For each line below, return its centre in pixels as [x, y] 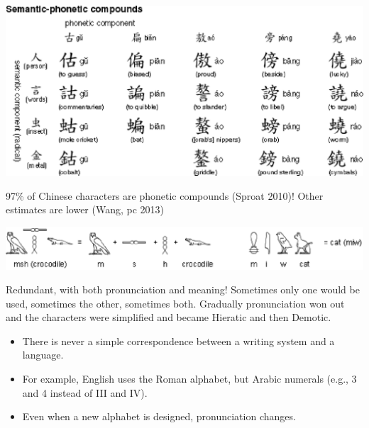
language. [43, 355]
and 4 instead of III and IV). [85, 392]
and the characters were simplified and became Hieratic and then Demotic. [169, 317]
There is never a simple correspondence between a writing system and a [178, 340]
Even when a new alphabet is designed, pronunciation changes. [159, 416]
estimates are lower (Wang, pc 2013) [85, 209]
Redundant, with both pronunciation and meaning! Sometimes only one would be [183, 289]
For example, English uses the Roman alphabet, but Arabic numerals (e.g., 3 [189, 379]
